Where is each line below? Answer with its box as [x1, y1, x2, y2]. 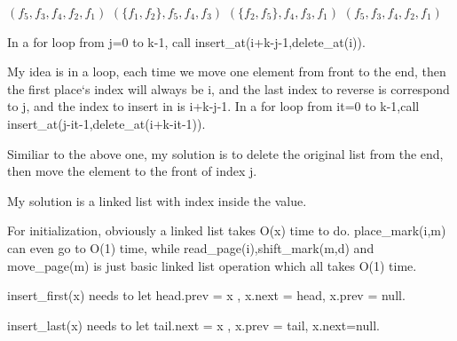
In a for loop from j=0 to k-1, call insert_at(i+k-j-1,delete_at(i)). [7, 32, 366, 51]
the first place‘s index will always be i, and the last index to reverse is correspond [7, 79, 450, 98]
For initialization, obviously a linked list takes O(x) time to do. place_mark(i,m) [7, 221, 446, 240]
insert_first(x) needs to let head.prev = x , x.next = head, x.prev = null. [7, 286, 406, 305]
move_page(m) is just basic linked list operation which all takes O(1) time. [7, 256, 417, 274]
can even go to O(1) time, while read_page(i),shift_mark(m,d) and [7, 238, 374, 257]
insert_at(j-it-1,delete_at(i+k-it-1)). [7, 114, 206, 132]
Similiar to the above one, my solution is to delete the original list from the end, [7, 144, 444, 163]
